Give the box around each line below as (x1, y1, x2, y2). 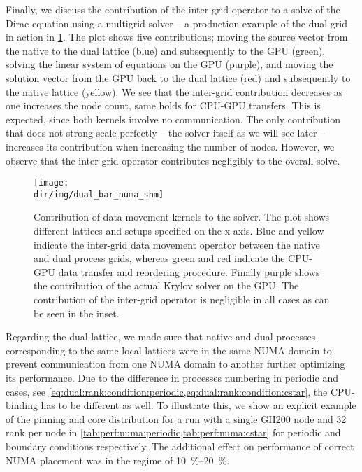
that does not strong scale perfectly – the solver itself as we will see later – (6, 125, 326, 140)
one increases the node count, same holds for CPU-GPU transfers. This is (6, 98, 321, 113)
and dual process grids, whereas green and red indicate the (34, 251, 285, 265)
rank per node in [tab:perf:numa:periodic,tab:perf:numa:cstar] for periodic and (6, 425, 341, 440)
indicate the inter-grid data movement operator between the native (34, 237, 320, 251)
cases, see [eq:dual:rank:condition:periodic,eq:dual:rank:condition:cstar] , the (6, 384, 328, 398)
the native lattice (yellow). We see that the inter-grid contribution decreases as (6, 84, 343, 99)
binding (6, 398, 38, 412)
